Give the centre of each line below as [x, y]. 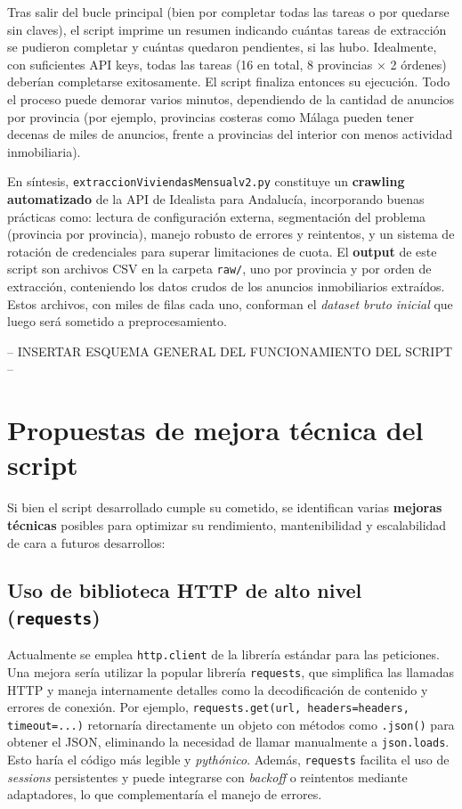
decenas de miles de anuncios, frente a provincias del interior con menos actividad [230, 134]
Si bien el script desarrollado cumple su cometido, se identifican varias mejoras [225, 507]
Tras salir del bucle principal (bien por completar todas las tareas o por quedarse [228, 12]
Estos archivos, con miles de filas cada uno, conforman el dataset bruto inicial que [230, 303]
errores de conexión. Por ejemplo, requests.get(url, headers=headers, [208, 707]
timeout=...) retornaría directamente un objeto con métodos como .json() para [231, 724]
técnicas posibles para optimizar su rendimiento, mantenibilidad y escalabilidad [227, 524]
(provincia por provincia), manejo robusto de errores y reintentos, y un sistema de [231, 234]
